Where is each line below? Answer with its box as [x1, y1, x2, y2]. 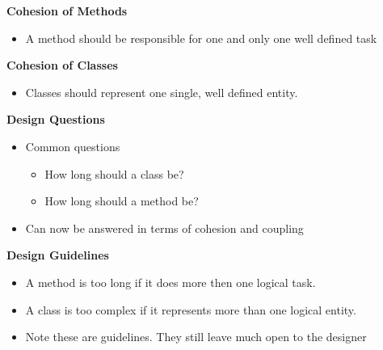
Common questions [25, 137, 120, 154]
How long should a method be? [44, 192, 199, 209]
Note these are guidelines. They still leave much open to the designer [25, 328, 367, 345]
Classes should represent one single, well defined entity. [25, 83, 298, 100]
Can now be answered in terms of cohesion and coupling [25, 219, 304, 236]
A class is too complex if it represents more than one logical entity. [25, 301, 356, 318]
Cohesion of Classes [6, 57, 118, 74]
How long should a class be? [44, 165, 184, 182]
